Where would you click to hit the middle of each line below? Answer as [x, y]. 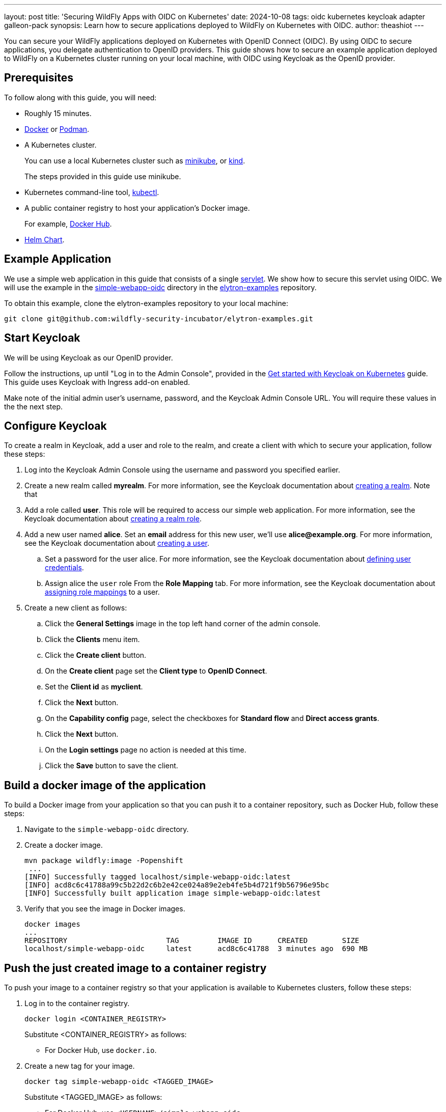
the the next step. [34, 406]
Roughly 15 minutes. [58, 113]
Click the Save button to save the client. [111, 766]
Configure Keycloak [55, 426]
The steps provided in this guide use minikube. [103, 176]
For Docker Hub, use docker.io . [101, 1050]
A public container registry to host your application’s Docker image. [137, 208]
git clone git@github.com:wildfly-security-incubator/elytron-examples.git [159, 318]
